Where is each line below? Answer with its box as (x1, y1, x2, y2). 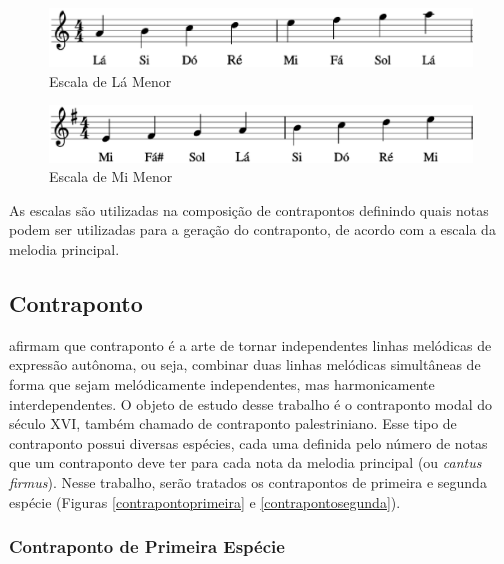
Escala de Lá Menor (49, 70, 172, 91)
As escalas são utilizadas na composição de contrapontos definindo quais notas (9, 199, 489, 220)
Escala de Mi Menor (49, 166, 173, 187)
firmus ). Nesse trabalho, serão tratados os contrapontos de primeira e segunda (9, 471, 487, 492)
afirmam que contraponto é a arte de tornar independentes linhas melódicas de (9, 334, 492, 355)
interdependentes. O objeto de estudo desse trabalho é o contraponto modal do (9, 393, 493, 414)
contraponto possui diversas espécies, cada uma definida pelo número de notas (9, 432, 488, 453)
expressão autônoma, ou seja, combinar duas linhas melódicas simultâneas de (9, 354, 481, 375)
